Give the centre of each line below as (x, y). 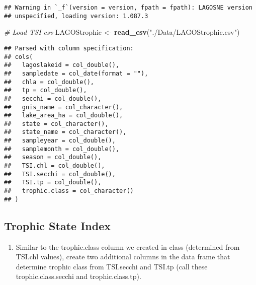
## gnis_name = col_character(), (64, 107)
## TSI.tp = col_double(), (53, 183)
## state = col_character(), (56, 124)
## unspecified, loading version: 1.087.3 (76, 16)
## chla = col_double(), (49, 82)
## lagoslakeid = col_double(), (62, 65)
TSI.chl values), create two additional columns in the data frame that (123, 257)
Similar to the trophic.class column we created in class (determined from (128, 246)
